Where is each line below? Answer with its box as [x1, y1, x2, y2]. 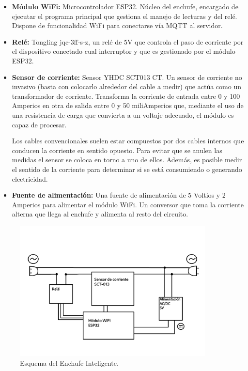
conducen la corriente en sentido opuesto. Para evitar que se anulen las [12, 145, 222, 155]
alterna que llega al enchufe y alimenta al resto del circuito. [12, 209, 188, 219]
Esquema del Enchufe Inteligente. [20, 357, 119, 368]
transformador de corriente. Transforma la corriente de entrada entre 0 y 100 [12, 91, 240, 101]
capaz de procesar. [12, 119, 67, 129]
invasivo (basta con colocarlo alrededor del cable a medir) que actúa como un [12, 81, 241, 92]
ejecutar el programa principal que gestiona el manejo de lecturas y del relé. [12, 11, 237, 21]
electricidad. [12, 173, 48, 184]
